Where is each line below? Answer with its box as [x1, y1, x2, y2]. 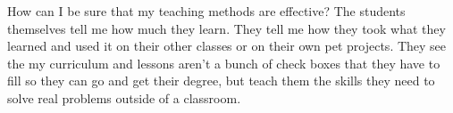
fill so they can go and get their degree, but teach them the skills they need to [7, 71, 435, 90]
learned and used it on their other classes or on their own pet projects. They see [7, 36, 447, 55]
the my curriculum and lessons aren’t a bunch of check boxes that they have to [7, 53, 440, 72]
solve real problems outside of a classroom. [7, 88, 241, 107]
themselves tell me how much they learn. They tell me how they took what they [7, 19, 446, 37]
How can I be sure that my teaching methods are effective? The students [7, 2, 406, 20]
